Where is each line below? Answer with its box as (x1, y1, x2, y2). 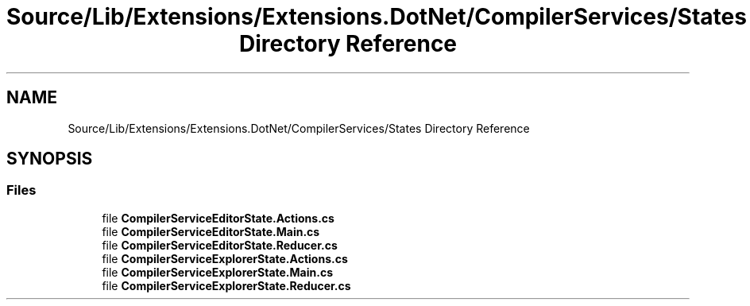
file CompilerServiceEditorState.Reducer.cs (102, 238, 338, 252)
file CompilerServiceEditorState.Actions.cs (102, 211, 334, 225)
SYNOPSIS (6, 149, 93, 169)
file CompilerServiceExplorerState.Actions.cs (102, 251, 348, 265)
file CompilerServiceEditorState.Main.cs (102, 224, 320, 238)
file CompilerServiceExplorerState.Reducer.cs (102, 278, 351, 292)
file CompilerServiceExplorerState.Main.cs (102, 265, 333, 279)
